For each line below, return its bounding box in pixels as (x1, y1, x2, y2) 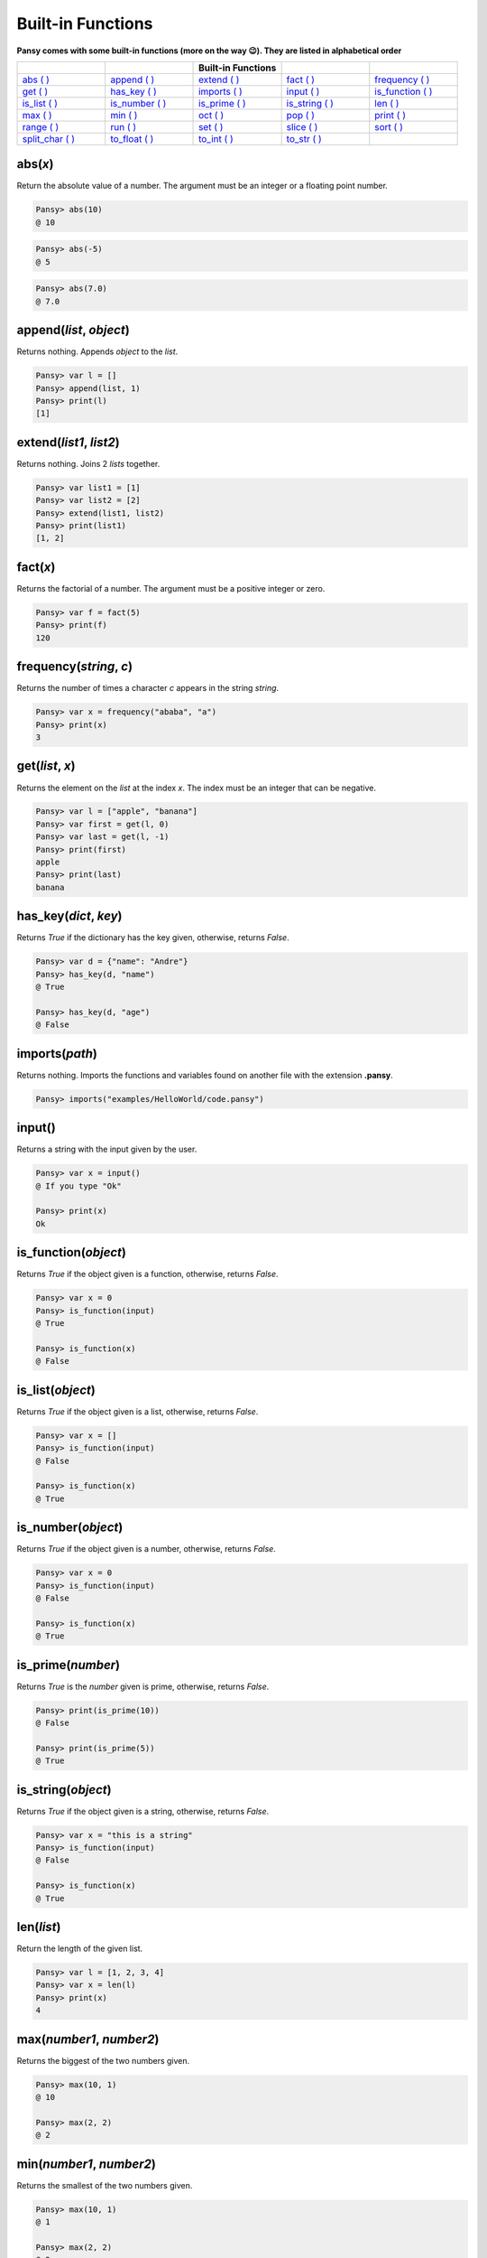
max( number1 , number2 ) (16, 2031, 160, 2047)
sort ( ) (374, 120, 403, 133)
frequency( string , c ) (16, 659, 133, 675)
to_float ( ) (109, 132, 154, 145)
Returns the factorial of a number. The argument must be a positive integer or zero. (16, 583, 326, 593)
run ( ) (109, 120, 137, 133)
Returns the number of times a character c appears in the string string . (16, 683, 280, 694)
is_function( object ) (16, 1245, 126, 1260)
